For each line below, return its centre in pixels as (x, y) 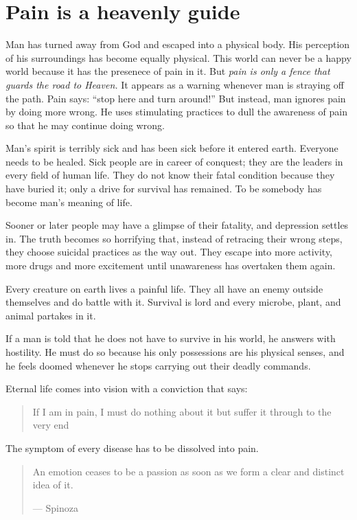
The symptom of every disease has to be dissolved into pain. (132, 448)
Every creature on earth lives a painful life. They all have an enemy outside (164, 288)
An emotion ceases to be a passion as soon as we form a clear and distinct (188, 471)
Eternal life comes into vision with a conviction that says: (127, 388)
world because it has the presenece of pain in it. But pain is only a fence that (168, 71)
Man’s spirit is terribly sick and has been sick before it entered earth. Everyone (172, 148)
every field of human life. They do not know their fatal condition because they (170, 175)
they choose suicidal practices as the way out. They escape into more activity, (169, 252)
